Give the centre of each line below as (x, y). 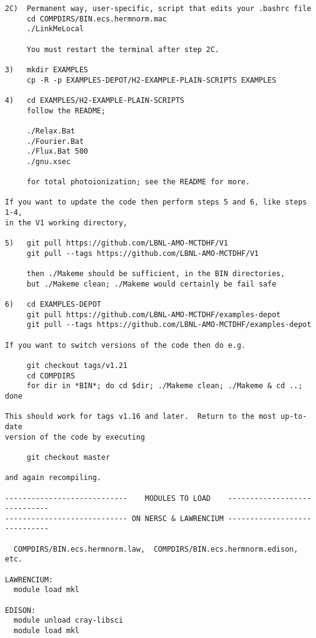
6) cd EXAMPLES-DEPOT (53, 305)
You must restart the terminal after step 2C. (123, 49)
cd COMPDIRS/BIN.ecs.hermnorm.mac (97, 19)
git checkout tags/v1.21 (77, 365)
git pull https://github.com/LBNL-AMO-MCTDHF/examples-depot (154, 314)
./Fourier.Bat (55, 141)
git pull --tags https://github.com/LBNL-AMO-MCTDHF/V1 (143, 253)
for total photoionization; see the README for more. (138, 182)
